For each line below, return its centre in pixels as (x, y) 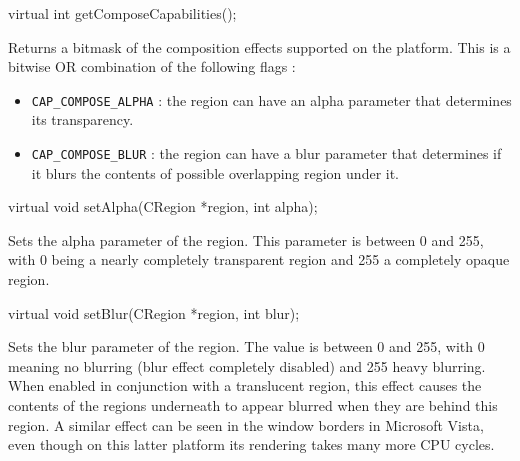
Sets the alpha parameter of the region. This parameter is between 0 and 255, (246, 239)
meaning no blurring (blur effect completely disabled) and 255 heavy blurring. (247, 365)
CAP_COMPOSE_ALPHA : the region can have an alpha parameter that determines (271, 99)
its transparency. (82, 119)
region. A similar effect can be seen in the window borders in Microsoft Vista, (246, 424)
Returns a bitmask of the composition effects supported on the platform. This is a (259, 46)
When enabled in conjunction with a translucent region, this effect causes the (245, 385)
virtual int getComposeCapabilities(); (122, 13)
